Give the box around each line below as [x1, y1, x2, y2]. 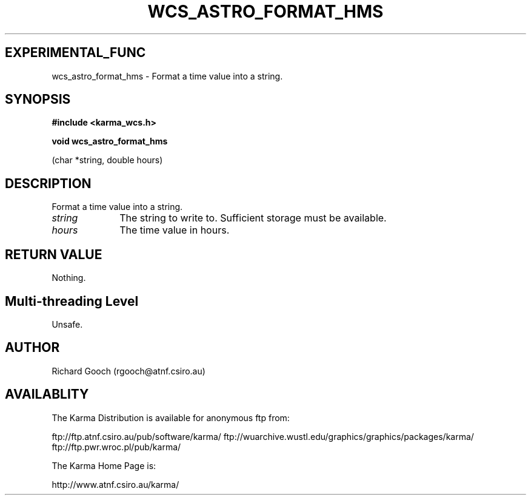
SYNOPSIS [5, 92, 71, 107]
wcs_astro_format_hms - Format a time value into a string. [52, 70, 283, 81]
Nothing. [52, 272, 86, 283]
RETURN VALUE [5, 246, 102, 262]
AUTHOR [5, 340, 60, 356]
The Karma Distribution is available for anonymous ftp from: [52, 412, 290, 423]
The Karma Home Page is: [52, 460, 156, 471]
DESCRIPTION [5, 175, 92, 191]
